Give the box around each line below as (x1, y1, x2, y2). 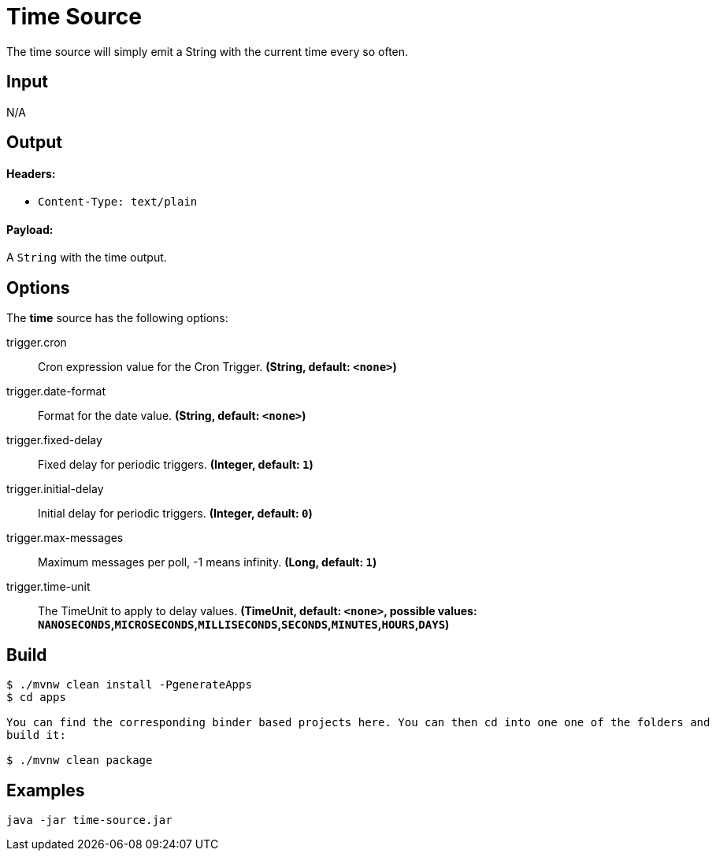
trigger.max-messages (6, 531, 124, 545)
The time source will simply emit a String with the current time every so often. (6, 44, 409, 58)
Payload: (6, 222, 54, 236)
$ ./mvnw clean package (6, 754, 153, 767)
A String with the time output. (6, 250, 167, 265)
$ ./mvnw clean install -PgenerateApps (6, 678, 252, 692)
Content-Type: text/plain (38, 195, 198, 209)
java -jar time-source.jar (6, 813, 173, 826)
